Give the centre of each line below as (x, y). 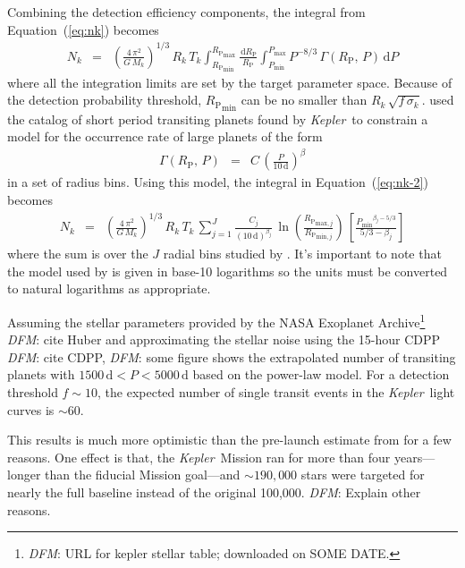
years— (414, 457)
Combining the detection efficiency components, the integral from (186, 12)
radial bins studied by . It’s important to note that (302, 254)
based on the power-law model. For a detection (321, 374)
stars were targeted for (363, 475)
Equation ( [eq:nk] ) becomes (83, 29)
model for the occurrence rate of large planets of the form (165, 136)
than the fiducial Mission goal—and (143, 475)
